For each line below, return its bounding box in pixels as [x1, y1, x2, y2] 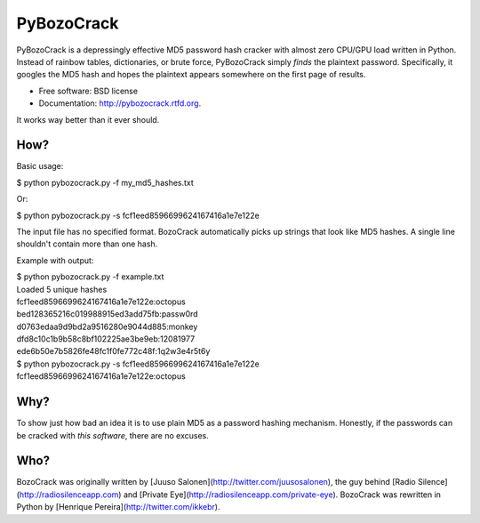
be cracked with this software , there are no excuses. [16, 430, 209, 440]
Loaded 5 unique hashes [16, 284, 108, 294]
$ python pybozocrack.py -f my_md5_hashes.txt [16, 177, 195, 188]
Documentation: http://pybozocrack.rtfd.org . [38, 98, 202, 109]
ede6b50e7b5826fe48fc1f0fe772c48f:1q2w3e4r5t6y [16, 346, 211, 357]
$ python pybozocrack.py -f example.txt [16, 271, 164, 282]
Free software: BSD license [38, 85, 138, 96]
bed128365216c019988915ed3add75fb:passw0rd [16, 309, 199, 319]
